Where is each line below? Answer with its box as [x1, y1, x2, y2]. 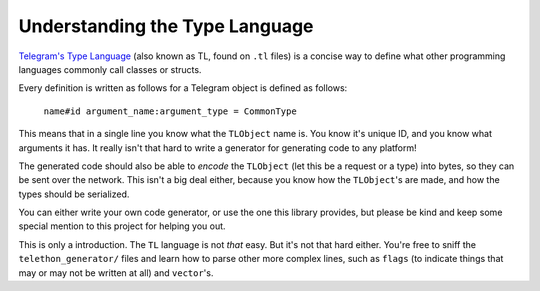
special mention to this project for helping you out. [18, 220, 226, 232]
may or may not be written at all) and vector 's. [18, 266, 214, 279]
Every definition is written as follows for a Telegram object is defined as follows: [18, 82, 348, 94]
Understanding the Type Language [18, 15, 314, 37]
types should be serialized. [18, 188, 130, 200]
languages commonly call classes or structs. [18, 63, 202, 75]
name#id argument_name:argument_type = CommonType [43, 105, 297, 117]
